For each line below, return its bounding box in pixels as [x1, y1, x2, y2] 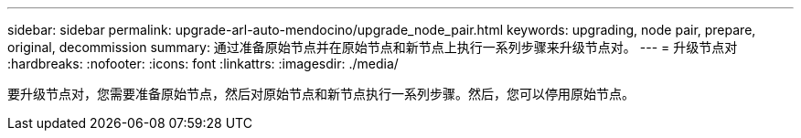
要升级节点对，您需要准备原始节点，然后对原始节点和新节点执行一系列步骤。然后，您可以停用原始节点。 [7, 86, 635, 101]
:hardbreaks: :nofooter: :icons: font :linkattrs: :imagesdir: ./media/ [7, 56, 399, 71]
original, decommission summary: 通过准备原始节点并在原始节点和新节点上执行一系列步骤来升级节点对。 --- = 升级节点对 [7, 39, 738, 55]
